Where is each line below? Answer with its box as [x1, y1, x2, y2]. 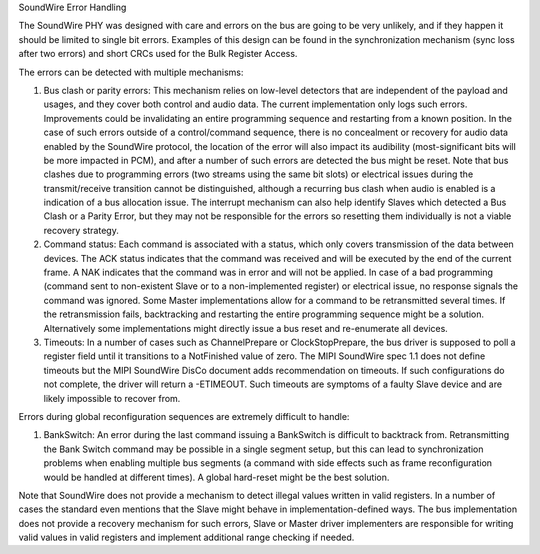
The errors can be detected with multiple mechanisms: [18, 66, 244, 78]
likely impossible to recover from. [43, 392, 181, 404]
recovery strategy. [43, 224, 119, 236]
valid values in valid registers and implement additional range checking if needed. [18, 531, 355, 544]
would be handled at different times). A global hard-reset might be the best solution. [43, 471, 390, 483]
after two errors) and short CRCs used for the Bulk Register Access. [18, 48, 298, 60]
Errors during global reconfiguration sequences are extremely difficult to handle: [18, 410, 350, 422]
